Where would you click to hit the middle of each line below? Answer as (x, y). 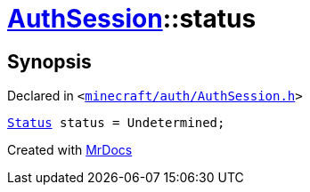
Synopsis (49, 61)
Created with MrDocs (70, 150)
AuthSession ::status (132, 19)
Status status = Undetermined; (116, 123)
